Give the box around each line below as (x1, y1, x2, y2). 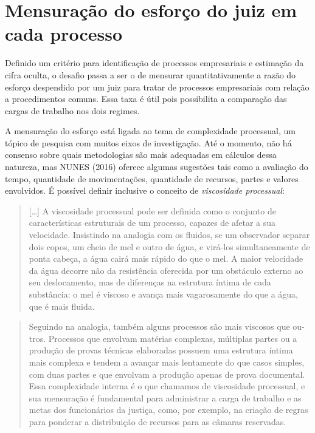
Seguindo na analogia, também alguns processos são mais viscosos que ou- (29, 320, 305, 333)
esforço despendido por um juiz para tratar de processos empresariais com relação (5, 80, 310, 93)
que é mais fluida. (29, 299, 95, 312)
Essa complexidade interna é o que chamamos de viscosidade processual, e (29, 380, 305, 392)
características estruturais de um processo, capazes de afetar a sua (29, 216, 276, 229)
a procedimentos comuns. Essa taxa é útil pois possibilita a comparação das (5, 92, 287, 105)
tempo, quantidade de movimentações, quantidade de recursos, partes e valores (5, 172, 299, 185)
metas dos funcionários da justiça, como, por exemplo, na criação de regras (29, 403, 308, 416)
